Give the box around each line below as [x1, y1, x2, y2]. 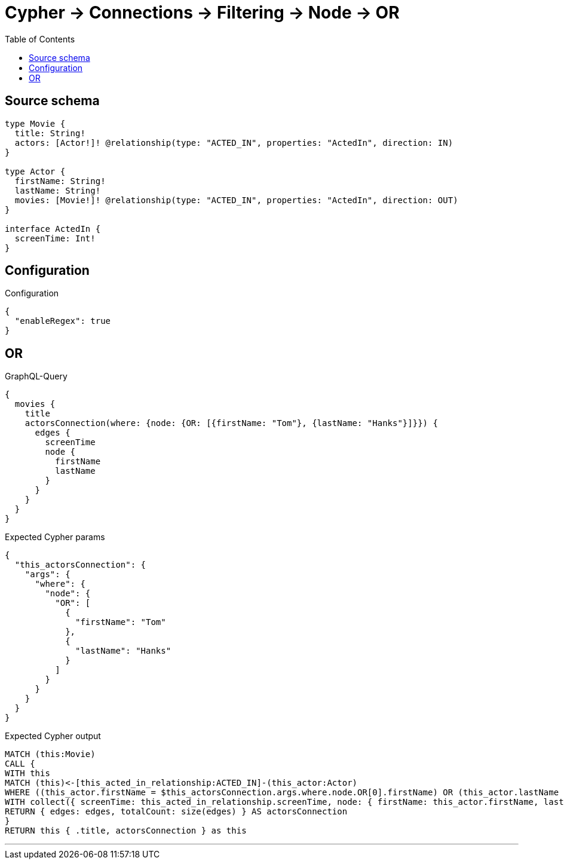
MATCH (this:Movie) [5, 749, 96, 759]
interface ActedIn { [5, 223, 101, 234]
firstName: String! [14, 176, 106, 186]
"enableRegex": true [14, 316, 111, 326]
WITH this [5, 768, 50, 779]
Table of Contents [5, 33, 75, 44]
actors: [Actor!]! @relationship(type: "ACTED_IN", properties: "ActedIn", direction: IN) [14, 137, 453, 148]
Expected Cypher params [5, 532, 105, 543]
